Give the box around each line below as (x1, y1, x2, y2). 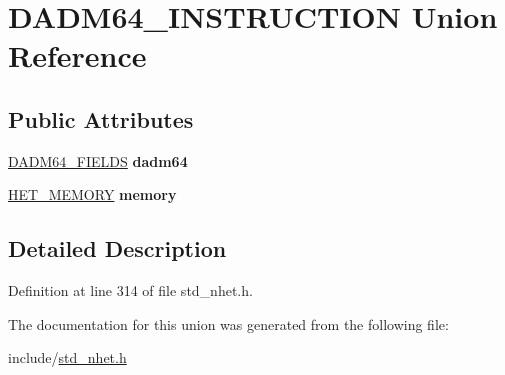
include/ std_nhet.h (8, 347, 127, 368)
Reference (8, 35, 147, 76)
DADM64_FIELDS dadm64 (8, 150, 188, 171)
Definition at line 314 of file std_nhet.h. (8, 280, 253, 301)
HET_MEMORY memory (8, 184, 177, 205)
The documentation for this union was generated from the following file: (8, 313, 449, 334)
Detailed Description (8, 233, 227, 264)
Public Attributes (8, 103, 194, 134)
